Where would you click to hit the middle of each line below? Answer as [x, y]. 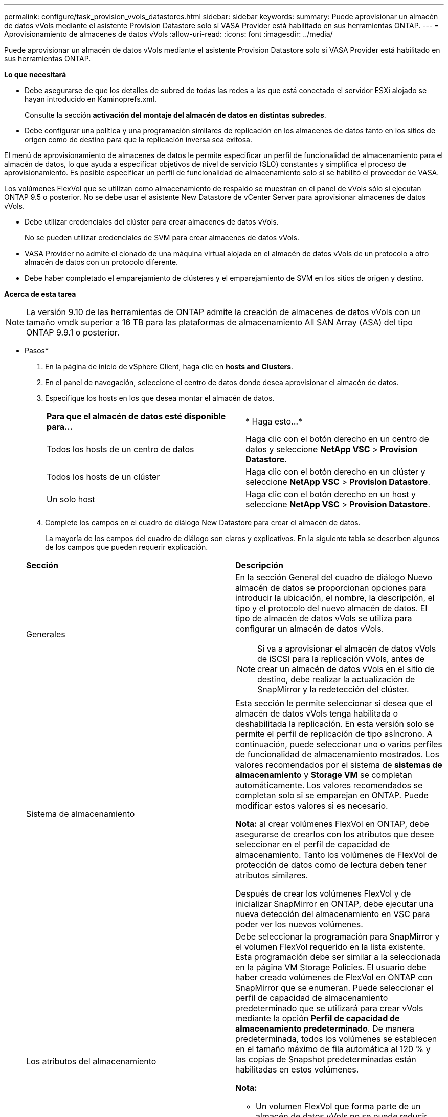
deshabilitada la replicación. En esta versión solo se [335, 724]
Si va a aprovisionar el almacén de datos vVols [347, 649]
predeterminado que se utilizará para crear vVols [329, 1008]
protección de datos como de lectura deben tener [331, 865]
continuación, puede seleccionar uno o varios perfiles [339, 744]
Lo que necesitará [35, 74]
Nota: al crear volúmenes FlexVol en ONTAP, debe [332, 824]
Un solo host [71, 499]
